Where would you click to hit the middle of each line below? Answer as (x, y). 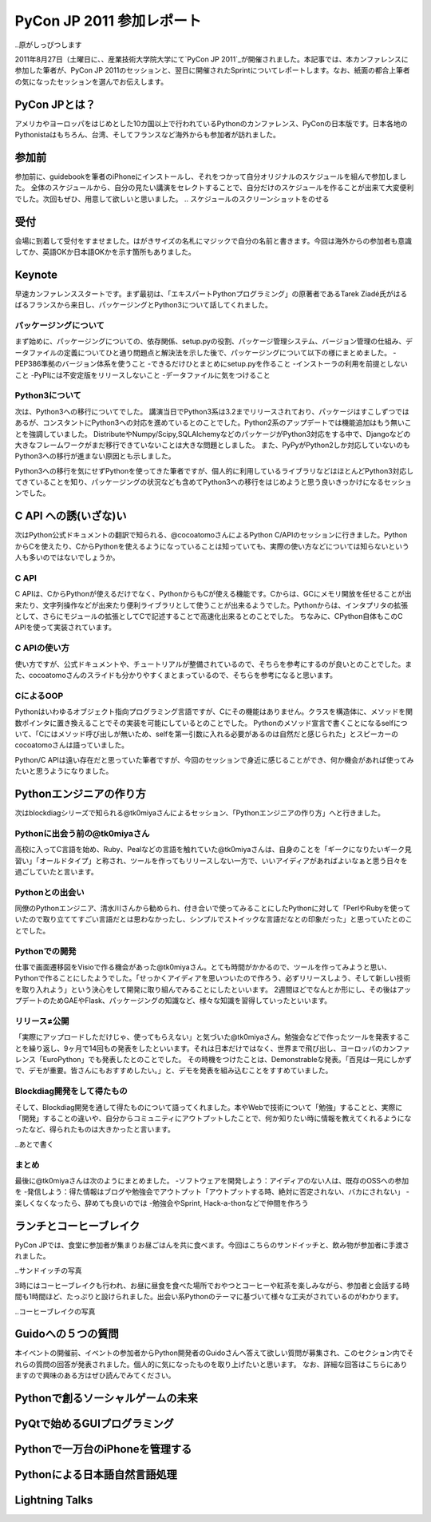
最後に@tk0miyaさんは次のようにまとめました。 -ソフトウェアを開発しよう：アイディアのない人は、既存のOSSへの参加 (212, 1180)
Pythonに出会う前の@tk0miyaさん (82, 833)
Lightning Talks (54, 1500)
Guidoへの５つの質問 (67, 1334)
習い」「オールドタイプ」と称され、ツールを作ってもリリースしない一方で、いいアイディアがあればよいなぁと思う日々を (211, 860)
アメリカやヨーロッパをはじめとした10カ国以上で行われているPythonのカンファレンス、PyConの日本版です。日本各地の (211, 123)
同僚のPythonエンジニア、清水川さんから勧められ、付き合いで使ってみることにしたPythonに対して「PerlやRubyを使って (213, 908)
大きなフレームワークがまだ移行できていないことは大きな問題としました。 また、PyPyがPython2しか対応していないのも (212, 445)
